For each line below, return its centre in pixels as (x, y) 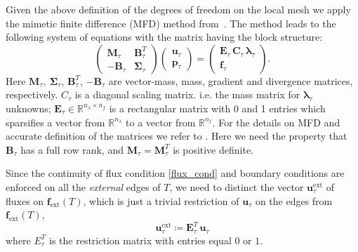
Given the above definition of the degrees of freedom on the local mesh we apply (178, 9)
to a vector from (161, 122)
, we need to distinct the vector (237, 186)
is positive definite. (213, 149)
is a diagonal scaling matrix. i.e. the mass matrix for (187, 94)
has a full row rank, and (72, 149)
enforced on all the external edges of (83, 186)
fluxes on (25, 200)
